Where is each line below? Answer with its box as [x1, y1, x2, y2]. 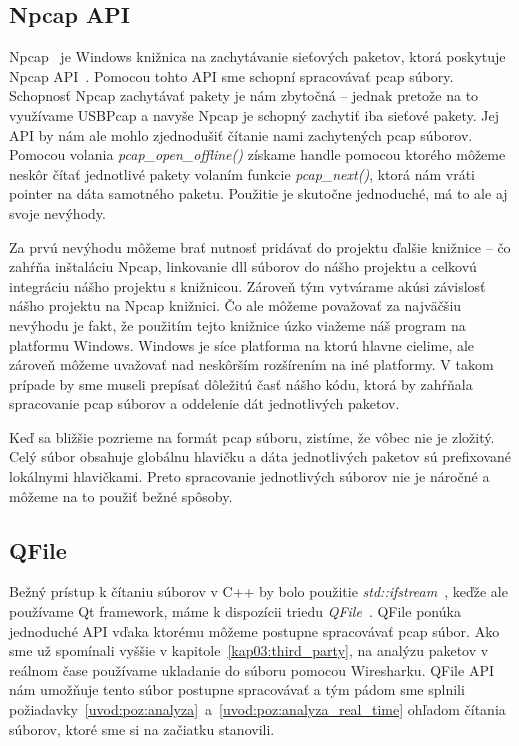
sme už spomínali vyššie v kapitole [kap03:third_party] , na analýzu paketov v [9, 640, 489, 661]
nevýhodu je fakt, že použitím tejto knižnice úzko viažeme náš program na [9, 314, 466, 335]
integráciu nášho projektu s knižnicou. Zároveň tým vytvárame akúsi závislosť [9, 275, 486, 296]
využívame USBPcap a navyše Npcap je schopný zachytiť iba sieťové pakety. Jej [9, 104, 499, 125]
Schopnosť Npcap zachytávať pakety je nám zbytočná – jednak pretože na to [9, 85, 479, 106]
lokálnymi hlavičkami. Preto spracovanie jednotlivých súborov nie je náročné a [9, 466, 490, 487]
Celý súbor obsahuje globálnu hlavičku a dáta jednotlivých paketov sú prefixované [9, 446, 512, 467]
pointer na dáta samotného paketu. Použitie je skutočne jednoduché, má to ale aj [9, 183, 508, 204]
